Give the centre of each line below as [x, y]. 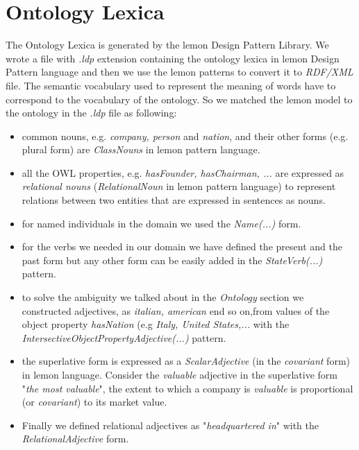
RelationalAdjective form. [75, 439]
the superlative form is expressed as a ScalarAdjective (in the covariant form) [186, 361]
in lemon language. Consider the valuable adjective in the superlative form [180, 374]
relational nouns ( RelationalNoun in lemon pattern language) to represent [179, 186]
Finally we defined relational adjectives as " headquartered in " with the [170, 425]
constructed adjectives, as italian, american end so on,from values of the [176, 310]
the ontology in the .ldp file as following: [91, 113]
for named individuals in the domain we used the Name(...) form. [161, 223]
